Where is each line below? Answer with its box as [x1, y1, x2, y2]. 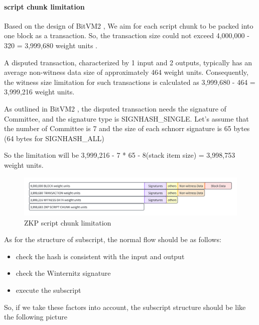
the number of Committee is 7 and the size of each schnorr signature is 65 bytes [4, 123, 250, 134]
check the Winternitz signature [16, 268, 111, 278]
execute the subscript [16, 285, 81, 295]
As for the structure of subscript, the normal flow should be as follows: [4, 234, 221, 245]
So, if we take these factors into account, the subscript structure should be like [4, 301, 246, 312]
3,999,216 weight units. [4, 86, 75, 97]
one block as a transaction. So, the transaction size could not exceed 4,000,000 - [4, 30, 249, 41]
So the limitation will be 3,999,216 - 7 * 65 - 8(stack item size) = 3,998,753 [4, 150, 235, 160]
